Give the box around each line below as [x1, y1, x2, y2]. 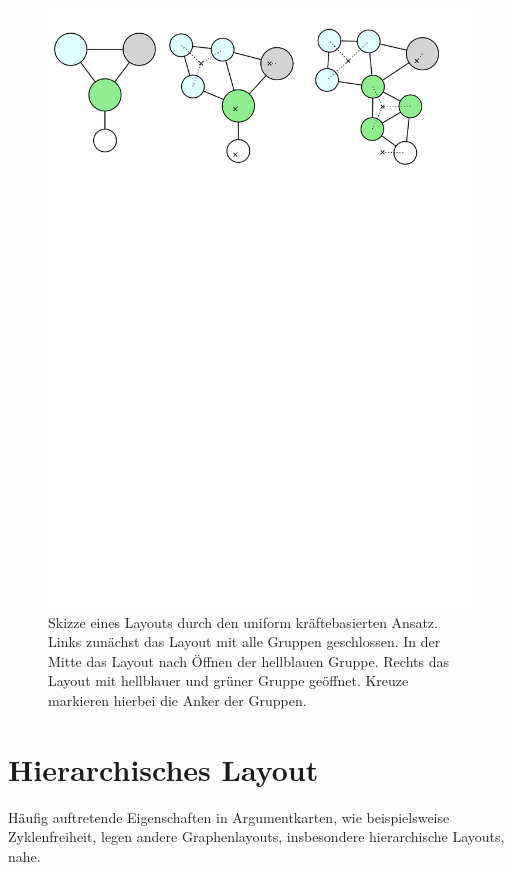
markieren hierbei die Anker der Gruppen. [48, 689, 307, 710]
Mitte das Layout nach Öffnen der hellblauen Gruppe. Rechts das [48, 650, 449, 671]
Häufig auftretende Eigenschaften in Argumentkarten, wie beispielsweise [8, 806, 450, 827]
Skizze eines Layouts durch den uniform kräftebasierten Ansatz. [48, 611, 438, 632]
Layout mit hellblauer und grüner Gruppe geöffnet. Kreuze [48, 670, 409, 691]
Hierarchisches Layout [8, 748, 319, 789]
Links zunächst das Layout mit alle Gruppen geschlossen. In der [48, 631, 441, 652]
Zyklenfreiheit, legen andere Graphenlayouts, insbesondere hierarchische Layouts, [8, 826, 505, 847]
